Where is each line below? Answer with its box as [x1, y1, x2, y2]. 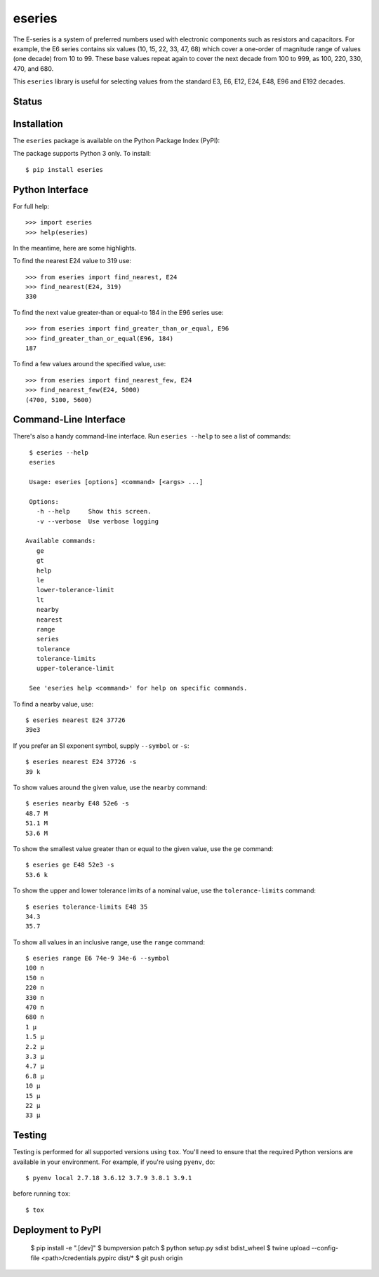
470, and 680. [13, 64, 54, 73]
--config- [311, 1244, 339, 1252]
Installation [13, 118, 63, 130]
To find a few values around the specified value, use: [13, 360, 166, 368]
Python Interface [13, 183, 89, 196]
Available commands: [25, 537, 96, 545]
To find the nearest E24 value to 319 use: [13, 257, 131, 265]
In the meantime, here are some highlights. [13, 243, 137, 252]
